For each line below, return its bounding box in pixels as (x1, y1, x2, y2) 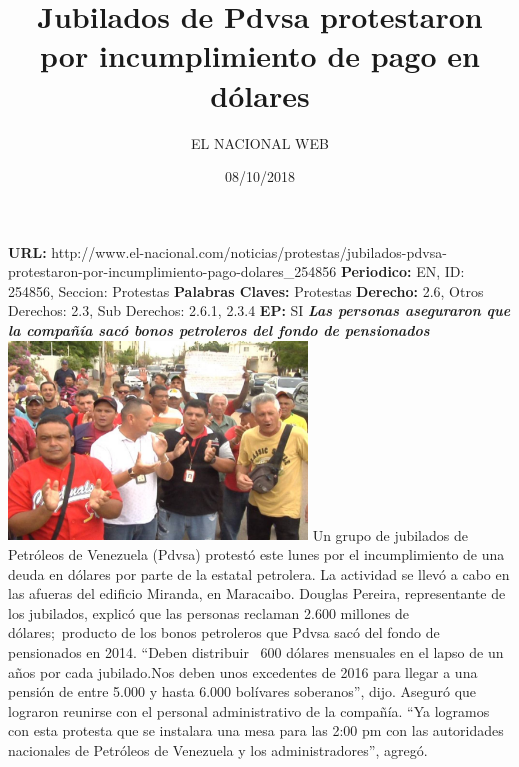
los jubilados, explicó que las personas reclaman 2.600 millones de (8, 602, 410, 623)
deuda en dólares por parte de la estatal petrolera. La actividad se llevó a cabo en (8, 563, 510, 584)
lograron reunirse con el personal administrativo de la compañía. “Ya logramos (8, 700, 490, 721)
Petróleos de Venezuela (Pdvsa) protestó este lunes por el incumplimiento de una (8, 544, 505, 565)
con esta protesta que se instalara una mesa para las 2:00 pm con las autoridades (8, 720, 504, 741)
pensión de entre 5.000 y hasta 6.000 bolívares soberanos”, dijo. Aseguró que (8, 681, 477, 702)
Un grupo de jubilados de (312, 524, 468, 545)
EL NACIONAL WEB (191, 132, 329, 153)
